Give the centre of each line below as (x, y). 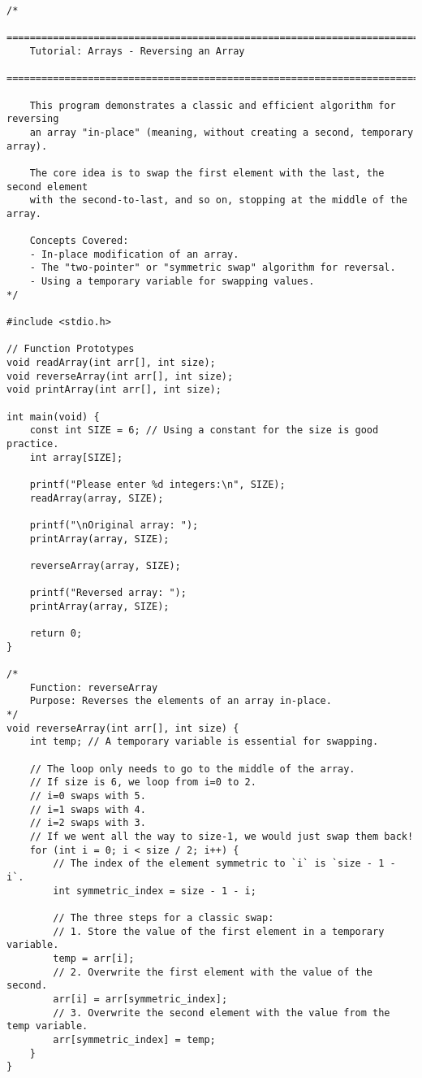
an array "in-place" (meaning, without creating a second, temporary (222, 132)
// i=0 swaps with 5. (88, 796)
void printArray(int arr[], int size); (114, 390)
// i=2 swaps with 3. (88, 823)
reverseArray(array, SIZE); (105, 565)
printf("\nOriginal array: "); (114, 525)
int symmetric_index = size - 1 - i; (155, 891)
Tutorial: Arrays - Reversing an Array (137, 51)
